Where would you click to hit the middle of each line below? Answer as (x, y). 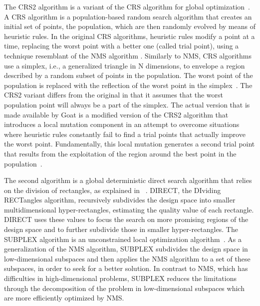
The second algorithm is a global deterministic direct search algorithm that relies (128, 180)
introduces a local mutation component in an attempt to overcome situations (122, 124)
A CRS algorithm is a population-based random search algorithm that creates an (128, 16)
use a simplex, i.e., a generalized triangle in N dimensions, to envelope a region (125, 65)
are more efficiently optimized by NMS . (64, 298)
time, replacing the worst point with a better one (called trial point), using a (122, 46)
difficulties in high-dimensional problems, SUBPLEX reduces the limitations (120, 278)
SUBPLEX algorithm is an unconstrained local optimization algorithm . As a (123, 239)
